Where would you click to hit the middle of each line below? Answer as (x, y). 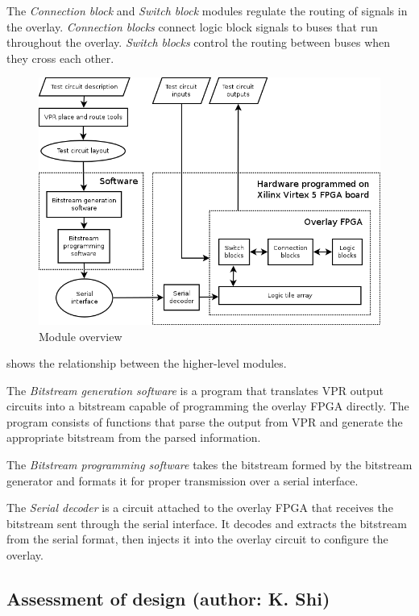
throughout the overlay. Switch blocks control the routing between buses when (199, 42)
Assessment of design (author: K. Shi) (168, 599)
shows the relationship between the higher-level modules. (147, 363)
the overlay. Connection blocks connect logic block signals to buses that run (192, 26)
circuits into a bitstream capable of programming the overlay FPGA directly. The (208, 406)
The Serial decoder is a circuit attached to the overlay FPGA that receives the (200, 508)
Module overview (81, 336)
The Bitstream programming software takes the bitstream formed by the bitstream (209, 465)
